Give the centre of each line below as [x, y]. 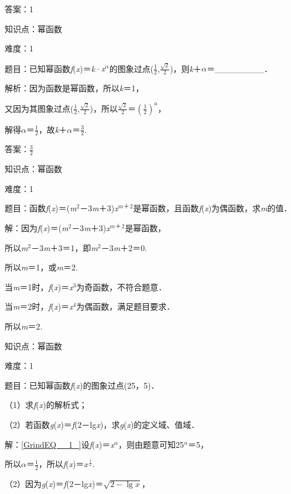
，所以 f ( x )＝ [61, 464]
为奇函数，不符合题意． [121, 287]
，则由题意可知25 [151, 444]
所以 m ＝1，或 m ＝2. [41, 267]
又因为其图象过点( [39, 108]
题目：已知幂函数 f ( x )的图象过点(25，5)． [82, 385]
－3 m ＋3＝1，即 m [65, 247]
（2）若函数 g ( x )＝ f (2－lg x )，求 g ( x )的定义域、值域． [102, 424]
